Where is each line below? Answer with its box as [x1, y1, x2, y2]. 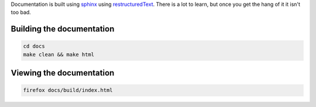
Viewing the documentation [11, 68, 115, 78]
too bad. [11, 9, 32, 16]
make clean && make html [23, 51, 95, 58]
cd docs [23, 43, 45, 49]
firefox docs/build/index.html [23, 87, 114, 94]
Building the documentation [11, 24, 115, 34]
